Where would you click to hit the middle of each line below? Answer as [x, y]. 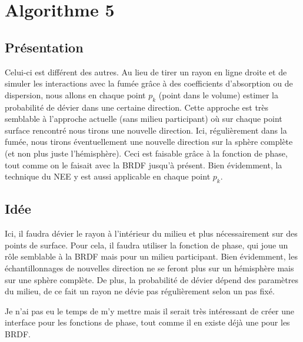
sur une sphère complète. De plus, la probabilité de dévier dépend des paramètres [151, 279]
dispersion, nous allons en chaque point [75, 94]
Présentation [44, 47]
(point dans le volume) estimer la [218, 94]
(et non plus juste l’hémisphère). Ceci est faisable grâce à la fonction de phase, [146, 153]
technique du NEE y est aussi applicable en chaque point [108, 176]
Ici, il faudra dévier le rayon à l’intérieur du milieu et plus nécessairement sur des [151, 233]
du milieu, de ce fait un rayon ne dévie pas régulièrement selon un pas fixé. [140, 291]
